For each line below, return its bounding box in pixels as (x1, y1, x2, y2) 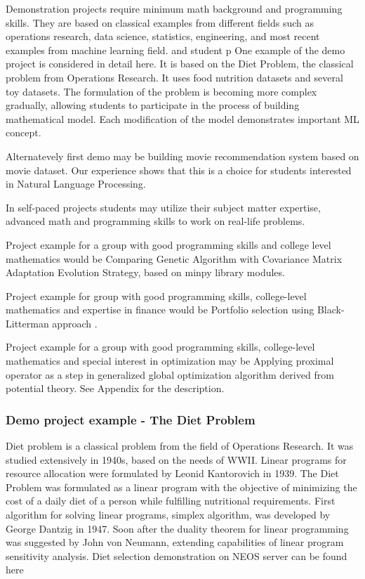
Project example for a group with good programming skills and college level (6, 237, 331, 252)
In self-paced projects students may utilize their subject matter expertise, (6, 200, 321, 214)
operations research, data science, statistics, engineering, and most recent (6, 29, 320, 44)
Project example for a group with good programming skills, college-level (6, 339, 315, 354)
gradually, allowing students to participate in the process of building (6, 98, 300, 112)
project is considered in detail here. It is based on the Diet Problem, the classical (6, 56, 354, 71)
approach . (52, 315, 98, 330)
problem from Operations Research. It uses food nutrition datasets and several (6, 70, 343, 84)
